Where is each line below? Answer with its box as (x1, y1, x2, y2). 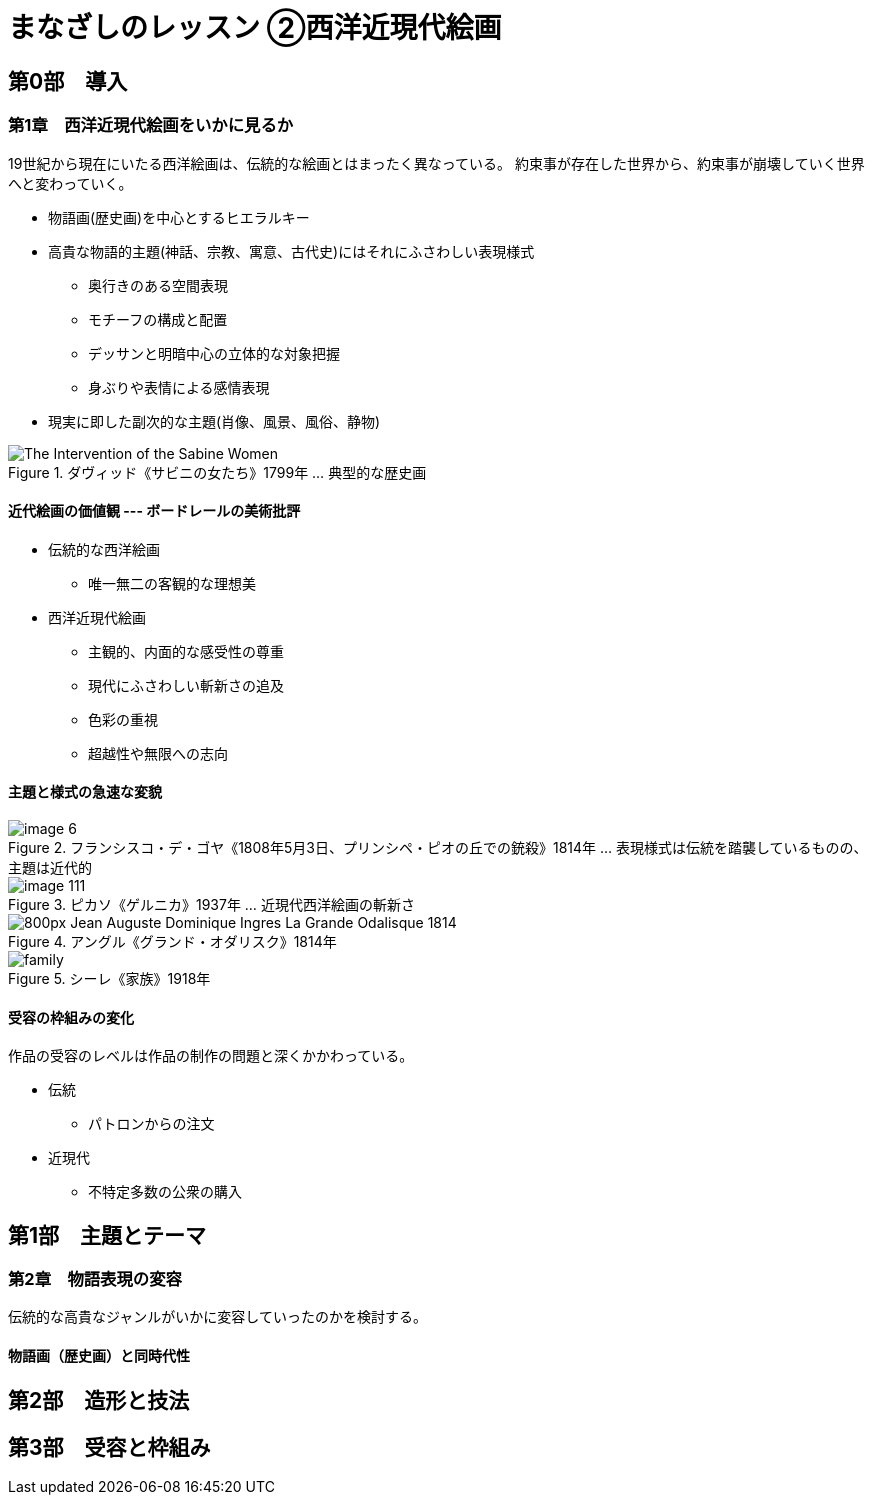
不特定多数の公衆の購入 (88, 1183, 242, 1201)
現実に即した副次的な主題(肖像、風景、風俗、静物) (48, 412, 381, 430)
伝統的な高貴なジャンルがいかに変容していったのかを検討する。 (8, 1308, 427, 1326)
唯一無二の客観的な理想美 (88, 574, 256, 592)
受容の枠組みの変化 (8, 1008, 134, 1026)
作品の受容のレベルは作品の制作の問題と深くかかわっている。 (8, 1047, 414, 1065)
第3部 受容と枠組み (8, 1435, 211, 1461)
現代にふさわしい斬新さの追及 (88, 676, 284, 694)
